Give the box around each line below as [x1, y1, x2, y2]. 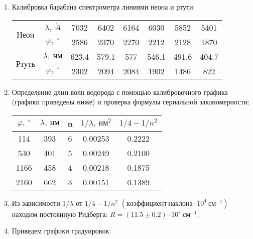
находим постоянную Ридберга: [12, 208, 108, 219]
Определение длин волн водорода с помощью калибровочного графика [12, 86, 228, 97]
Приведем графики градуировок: [12, 225, 111, 236]
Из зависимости [12, 197, 60, 208]
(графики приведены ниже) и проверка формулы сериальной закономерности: [12, 96, 250, 107]
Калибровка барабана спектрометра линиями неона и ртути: [12, 2, 195, 12]
